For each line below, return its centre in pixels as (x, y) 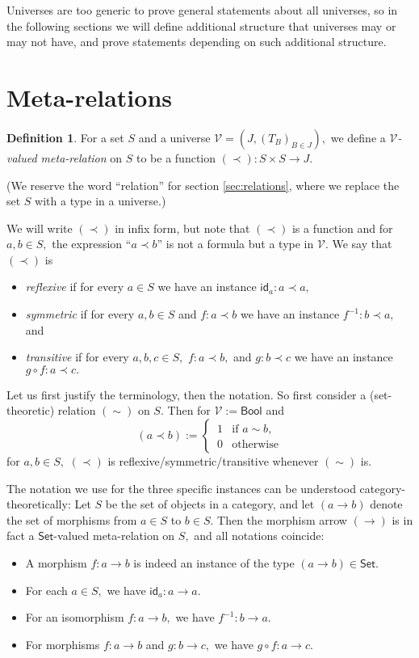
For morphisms (63, 644)
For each (46, 590)
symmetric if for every (80, 314)
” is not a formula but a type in (235, 244)
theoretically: (39, 504)
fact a (21, 536)
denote (386, 504)
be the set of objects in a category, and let (210, 504)
